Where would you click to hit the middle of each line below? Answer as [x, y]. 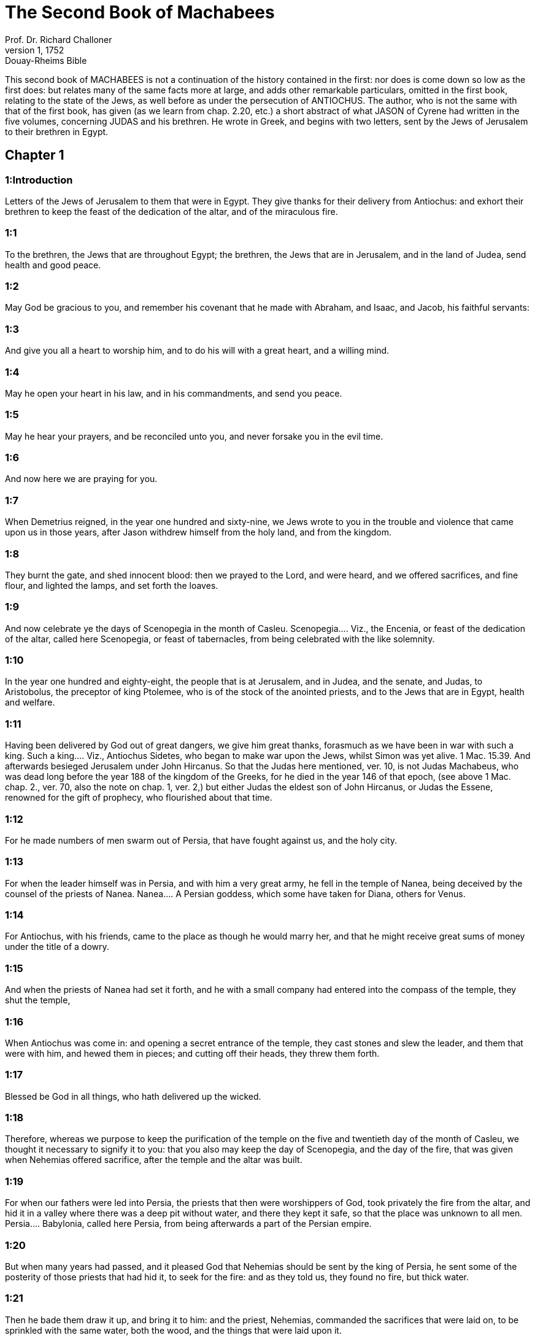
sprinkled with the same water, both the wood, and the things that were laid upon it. [173, 1330]
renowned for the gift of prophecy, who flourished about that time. [139, 798]
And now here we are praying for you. [81, 479]
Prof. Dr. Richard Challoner [59, 39]
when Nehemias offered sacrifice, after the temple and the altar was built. [154, 1160]
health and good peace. [53, 265]
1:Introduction [39, 180]
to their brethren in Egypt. [57, 131]
